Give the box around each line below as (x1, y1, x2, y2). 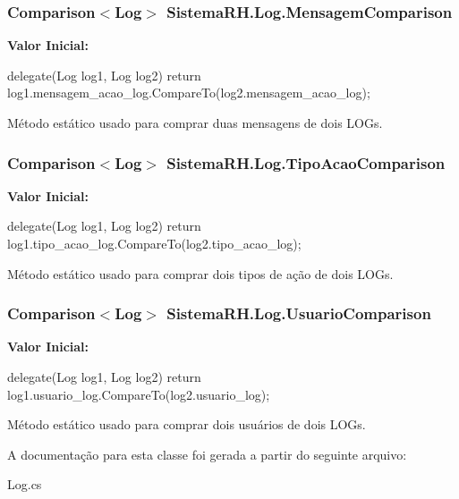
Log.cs (7, 475, 42, 494)
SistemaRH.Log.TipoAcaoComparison (166, 151, 446, 173)
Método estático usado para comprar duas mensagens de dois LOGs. (7, 114, 383, 131)
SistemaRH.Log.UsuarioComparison (166, 302, 431, 325)
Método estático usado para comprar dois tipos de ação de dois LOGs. (7, 264, 394, 283)
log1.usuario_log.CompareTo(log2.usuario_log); (7, 385, 270, 403)
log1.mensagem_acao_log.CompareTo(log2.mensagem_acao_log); (7, 83, 370, 102)
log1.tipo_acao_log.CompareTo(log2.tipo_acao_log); (7, 234, 302, 252)
